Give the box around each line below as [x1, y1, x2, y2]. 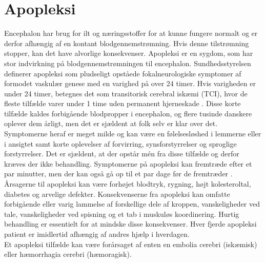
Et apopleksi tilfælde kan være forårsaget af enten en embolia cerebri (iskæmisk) [4, 238, 257, 249]
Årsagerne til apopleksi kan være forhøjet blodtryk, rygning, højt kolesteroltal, [4, 178, 251, 189]
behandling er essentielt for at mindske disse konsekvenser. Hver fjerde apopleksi [4, 218, 257, 229]
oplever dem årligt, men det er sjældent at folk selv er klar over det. [4, 118, 218, 129]
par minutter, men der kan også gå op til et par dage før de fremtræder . [4, 168, 233, 179]
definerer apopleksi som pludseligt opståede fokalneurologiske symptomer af [4, 68, 241, 78]
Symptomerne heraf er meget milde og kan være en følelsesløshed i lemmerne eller [4, 128, 261, 139]
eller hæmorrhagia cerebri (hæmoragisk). [4, 249, 132, 259]
